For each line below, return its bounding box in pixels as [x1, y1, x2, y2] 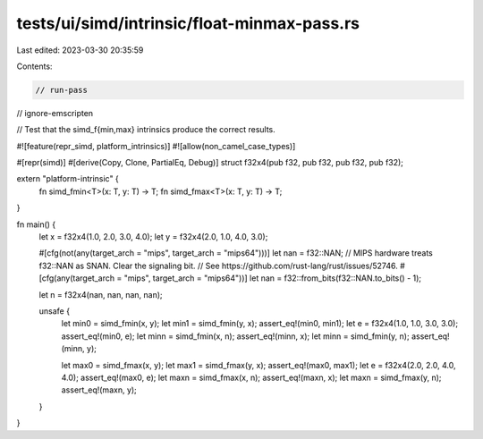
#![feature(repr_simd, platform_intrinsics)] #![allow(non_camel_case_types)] [16, 140, 296, 151]
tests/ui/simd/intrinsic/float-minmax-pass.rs [16, 13, 360, 33]
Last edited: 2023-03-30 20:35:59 [16, 45, 144, 55]
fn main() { [16, 219, 56, 230]
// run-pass [35, 85, 89, 95]
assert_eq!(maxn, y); [61, 384, 138, 395]
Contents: [16, 61, 53, 72]
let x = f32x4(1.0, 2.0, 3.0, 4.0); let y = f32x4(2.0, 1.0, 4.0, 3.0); [38, 232, 268, 242]
